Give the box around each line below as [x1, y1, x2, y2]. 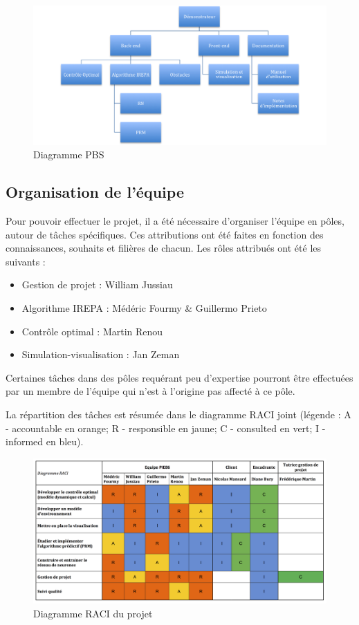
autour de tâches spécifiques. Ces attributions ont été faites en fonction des [6, 227, 324, 241]
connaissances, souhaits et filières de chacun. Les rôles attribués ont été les [6, 241, 322, 255]
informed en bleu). [6, 434, 84, 449]
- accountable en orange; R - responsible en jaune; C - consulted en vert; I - [6, 420, 326, 435]
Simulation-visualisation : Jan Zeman [21, 347, 180, 362]
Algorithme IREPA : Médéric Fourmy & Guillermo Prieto [21, 301, 267, 315]
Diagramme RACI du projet [33, 606, 153, 620]
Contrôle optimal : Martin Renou [21, 324, 163, 338]
